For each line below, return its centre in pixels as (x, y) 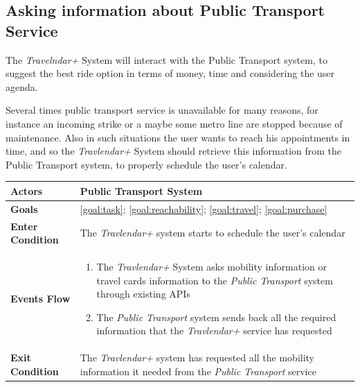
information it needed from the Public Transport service (198, 371)
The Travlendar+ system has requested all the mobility (197, 358)
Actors (27, 190)
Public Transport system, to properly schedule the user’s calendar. (146, 164)
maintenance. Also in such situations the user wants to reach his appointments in (178, 137)
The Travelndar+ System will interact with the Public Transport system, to (166, 59)
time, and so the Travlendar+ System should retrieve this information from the (174, 151)
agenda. (22, 86)
